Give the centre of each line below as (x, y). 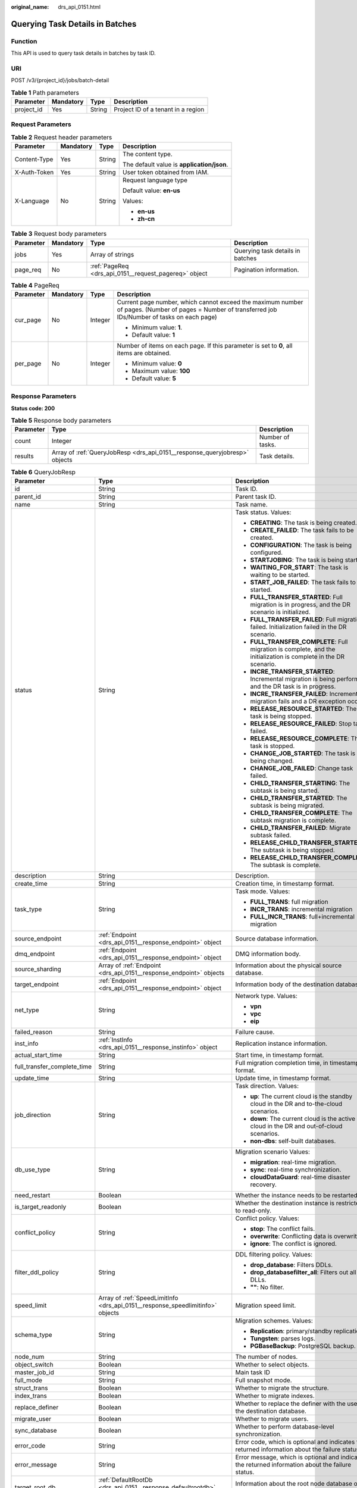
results (24, 457)
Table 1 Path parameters (45, 92)
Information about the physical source (289, 965)
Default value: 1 (154, 335)
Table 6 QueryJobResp (43, 472)
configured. (266, 552)
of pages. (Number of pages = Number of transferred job (197, 310)
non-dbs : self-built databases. (293, 1141)
